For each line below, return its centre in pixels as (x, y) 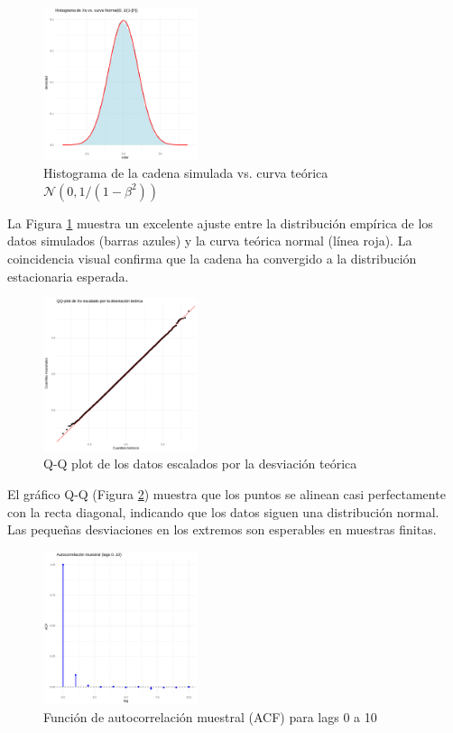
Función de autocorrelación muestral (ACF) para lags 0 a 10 (210, 716)
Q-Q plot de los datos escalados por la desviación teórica (200, 464)
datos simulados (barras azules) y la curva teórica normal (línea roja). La (210, 241)
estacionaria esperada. (68, 276)
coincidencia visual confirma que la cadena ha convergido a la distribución (212, 258)
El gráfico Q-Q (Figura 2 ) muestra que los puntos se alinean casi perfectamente (226, 493)
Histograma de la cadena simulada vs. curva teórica (186, 173)
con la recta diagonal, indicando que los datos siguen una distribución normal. (223, 511)
